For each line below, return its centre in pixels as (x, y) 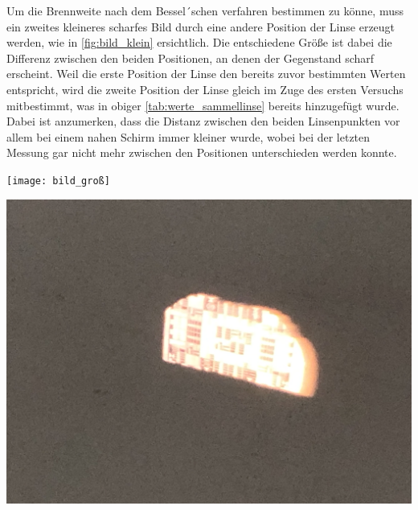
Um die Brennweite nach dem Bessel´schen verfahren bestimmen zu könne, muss (205, 10)
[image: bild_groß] (58, 181)
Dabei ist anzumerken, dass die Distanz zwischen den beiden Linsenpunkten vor (203, 121)
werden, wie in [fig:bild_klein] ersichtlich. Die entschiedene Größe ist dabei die (199, 42)
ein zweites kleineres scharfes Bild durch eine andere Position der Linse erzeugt (201, 26)
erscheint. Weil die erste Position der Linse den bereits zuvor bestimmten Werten (206, 74)
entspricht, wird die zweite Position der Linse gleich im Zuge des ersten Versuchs (205, 89)
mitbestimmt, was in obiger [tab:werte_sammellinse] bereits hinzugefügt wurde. (203, 105)
